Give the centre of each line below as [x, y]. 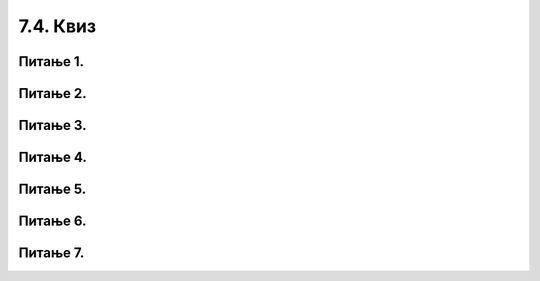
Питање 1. [51, 61]
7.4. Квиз [57, 26]
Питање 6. [52, 221]
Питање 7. [51, 253]
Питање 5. [52, 189]
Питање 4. [52, 157]
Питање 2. [52, 93]
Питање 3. [52, 125]
